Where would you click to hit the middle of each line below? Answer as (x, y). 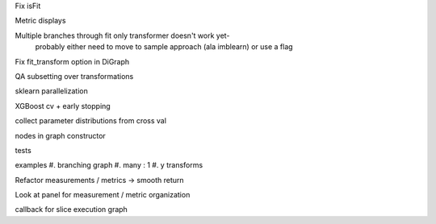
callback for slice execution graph (71, 209)
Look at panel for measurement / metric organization (103, 195)
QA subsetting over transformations (74, 76)
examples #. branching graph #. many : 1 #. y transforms (109, 165)
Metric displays (40, 21)
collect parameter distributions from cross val (91, 121)
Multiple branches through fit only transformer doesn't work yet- (122, 35)
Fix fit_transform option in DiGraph (72, 61)
